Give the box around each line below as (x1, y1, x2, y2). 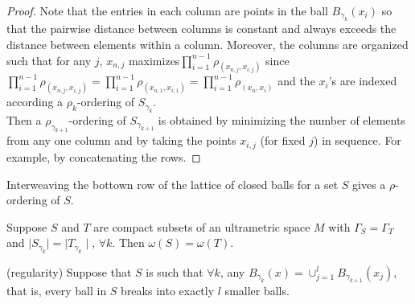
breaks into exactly (121, 282, 215, 299)
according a (6, 93, 64, 110)
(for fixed (260, 132, 306, 149)
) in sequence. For (314, 132, 401, 149)
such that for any (6, 51, 92, 68)
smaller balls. (224, 282, 290, 299)
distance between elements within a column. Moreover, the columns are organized (6, 36, 409, 52)
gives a (352, 175, 386, 192)
